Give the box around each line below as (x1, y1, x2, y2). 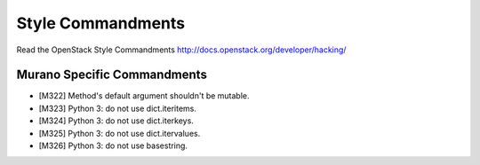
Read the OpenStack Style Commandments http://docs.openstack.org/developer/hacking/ (16, 44, 347, 55)
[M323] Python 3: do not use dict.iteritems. (38, 103, 197, 114)
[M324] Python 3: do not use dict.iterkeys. (38, 115, 195, 126)
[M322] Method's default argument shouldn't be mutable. (38, 90, 250, 101)
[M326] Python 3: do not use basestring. (38, 140, 188, 151)
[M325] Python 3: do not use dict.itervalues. (38, 128, 201, 138)
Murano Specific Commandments (16, 67, 208, 82)
